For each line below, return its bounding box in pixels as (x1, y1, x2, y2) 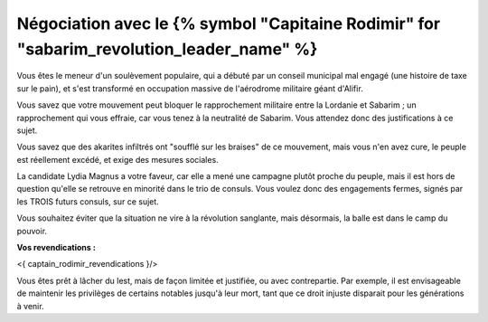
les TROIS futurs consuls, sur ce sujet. (16, 195, 160, 207)
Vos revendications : (16, 242, 97, 253)
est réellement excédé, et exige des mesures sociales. (16, 154, 219, 165)
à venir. (16, 300, 44, 311)
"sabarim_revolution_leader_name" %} (16, 39, 318, 59)
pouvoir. (16, 225, 48, 236)
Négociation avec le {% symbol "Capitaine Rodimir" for (16, 14, 441, 33)
